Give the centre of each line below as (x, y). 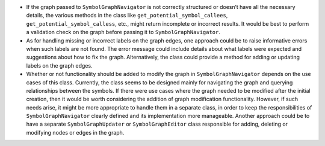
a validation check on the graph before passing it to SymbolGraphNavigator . (123, 32)
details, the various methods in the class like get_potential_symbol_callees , (127, 16)
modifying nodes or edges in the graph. (75, 132)
